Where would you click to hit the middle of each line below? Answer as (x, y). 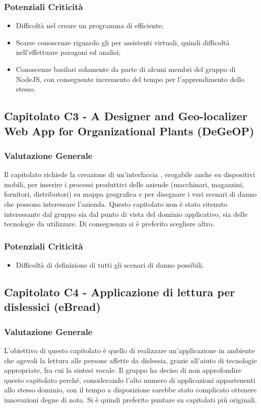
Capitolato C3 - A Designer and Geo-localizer (126, 116)
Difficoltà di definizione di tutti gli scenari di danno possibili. (110, 264)
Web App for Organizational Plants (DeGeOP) (129, 131)
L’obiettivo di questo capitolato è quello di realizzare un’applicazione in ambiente (129, 350)
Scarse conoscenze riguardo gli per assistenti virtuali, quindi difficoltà (123, 42)
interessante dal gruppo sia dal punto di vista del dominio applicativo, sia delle (126, 214)
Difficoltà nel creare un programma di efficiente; (90, 25)
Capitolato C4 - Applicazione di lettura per (120, 292)
